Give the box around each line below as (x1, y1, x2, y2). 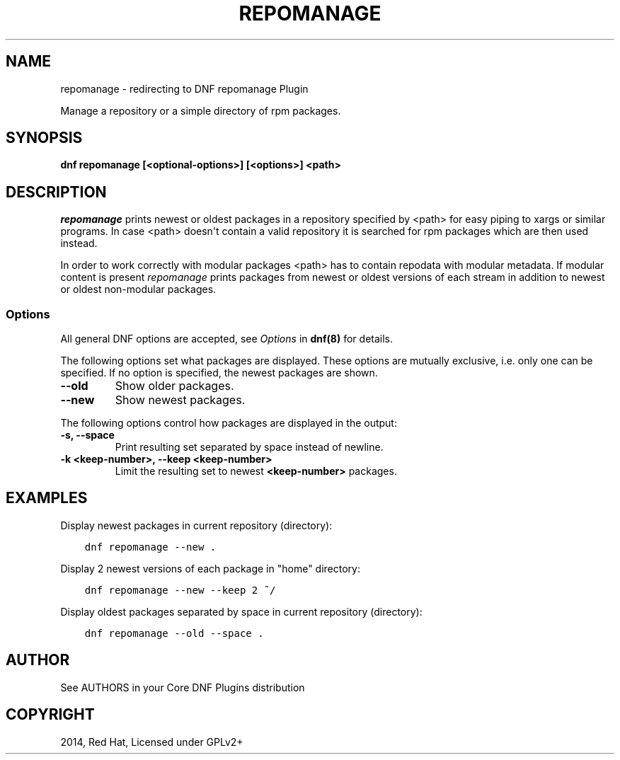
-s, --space (60, 429, 115, 442)
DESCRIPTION (6, 183, 107, 201)
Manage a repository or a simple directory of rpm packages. (60, 104, 341, 117)
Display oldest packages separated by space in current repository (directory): (60, 605, 423, 618)
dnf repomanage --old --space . (84, 627, 264, 639)
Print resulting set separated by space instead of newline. (115, 441, 384, 454)
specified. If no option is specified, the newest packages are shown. (60, 367, 378, 379)
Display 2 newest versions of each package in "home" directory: (60, 562, 360, 575)
